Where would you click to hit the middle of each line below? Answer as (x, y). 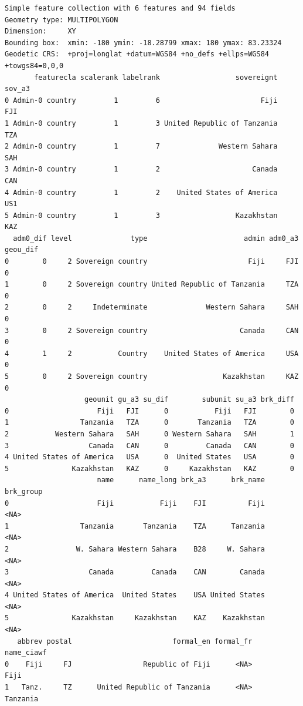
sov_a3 (17, 89)
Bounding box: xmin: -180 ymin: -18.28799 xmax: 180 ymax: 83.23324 (143, 43)
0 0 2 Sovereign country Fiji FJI (152, 262)
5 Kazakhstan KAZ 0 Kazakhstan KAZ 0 (149, 468)
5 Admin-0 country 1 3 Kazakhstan (141, 215)
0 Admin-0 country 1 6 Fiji (141, 100)
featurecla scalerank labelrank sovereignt (156, 77)
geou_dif (22, 250)
